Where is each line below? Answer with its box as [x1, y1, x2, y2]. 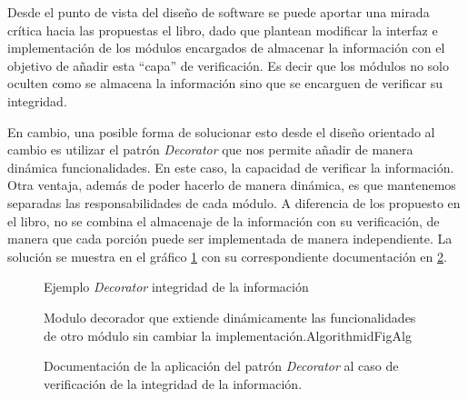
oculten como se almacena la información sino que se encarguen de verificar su [7, 74, 443, 93]
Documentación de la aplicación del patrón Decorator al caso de [44, 356, 399, 375]
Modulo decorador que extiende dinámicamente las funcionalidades [44, 307, 416, 326]
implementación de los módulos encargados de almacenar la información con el [7, 38, 445, 57]
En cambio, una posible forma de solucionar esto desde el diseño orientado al [7, 122, 435, 141]
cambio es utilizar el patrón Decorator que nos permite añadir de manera [7, 140, 413, 159]
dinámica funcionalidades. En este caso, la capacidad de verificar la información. [7, 157, 454, 176]
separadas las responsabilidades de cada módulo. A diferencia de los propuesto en [7, 193, 461, 212]
